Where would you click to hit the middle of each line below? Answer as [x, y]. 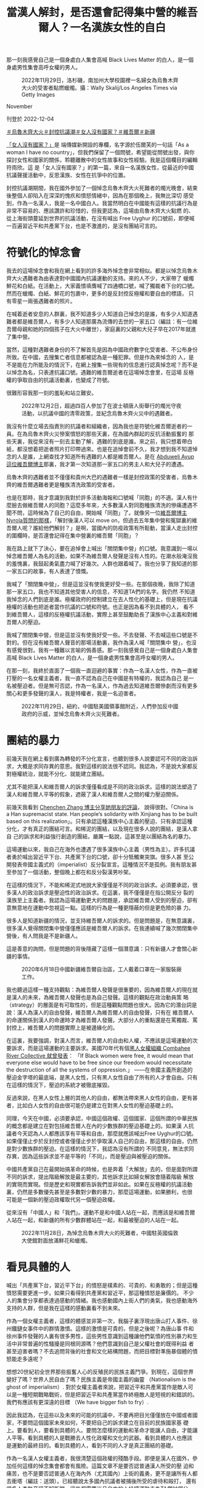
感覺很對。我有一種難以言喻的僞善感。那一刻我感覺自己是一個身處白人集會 [104, 650]
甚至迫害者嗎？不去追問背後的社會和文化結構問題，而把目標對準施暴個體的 [99, 1351]
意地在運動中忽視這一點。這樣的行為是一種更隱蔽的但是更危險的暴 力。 [105, 908]
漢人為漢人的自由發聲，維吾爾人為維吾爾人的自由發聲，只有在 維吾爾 [103, 1013]
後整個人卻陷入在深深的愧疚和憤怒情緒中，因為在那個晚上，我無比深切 [94, 195]
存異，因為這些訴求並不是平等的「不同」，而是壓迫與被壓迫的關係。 [90, 1157]
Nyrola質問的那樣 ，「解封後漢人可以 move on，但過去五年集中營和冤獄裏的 [99, 520]
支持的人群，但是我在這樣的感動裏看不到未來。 [65, 1308]
